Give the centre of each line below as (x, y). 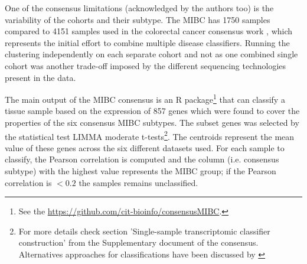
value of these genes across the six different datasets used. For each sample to (145, 147)
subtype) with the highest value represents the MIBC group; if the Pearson (141, 171)
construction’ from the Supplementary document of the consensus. (138, 242)
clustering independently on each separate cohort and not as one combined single (151, 54)
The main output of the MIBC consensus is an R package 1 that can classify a (145, 98)
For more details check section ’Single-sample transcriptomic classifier (144, 231)
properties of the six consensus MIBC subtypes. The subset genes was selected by (152, 122)
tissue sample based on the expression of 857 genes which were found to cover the (152, 111)
